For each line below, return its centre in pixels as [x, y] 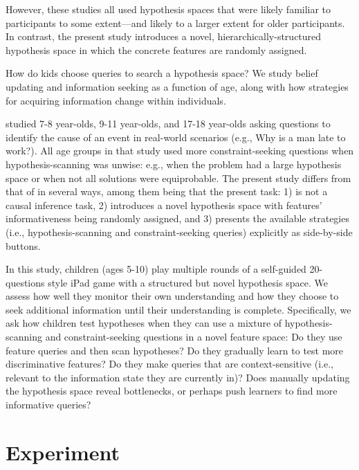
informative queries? [48, 405]
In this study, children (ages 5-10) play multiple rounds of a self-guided [156, 269]
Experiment [63, 452]
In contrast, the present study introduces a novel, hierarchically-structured [164, 36]
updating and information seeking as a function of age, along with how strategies [177, 86]
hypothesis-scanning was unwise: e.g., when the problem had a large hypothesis [174, 164]
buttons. [23, 245]
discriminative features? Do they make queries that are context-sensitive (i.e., [169, 364]
